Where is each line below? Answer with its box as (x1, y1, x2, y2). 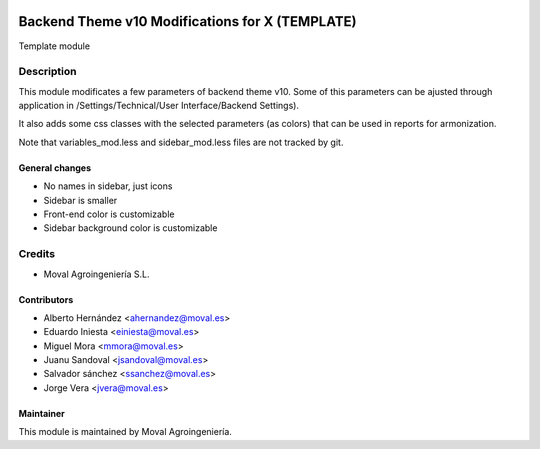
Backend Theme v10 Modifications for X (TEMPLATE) (18, 13, 357, 30)
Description (18, 65, 77, 79)
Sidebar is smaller (43, 194, 118, 206)
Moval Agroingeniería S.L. (43, 268, 150, 280)
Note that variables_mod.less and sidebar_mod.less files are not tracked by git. (18, 136, 344, 148)
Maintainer (18, 407, 65, 419)
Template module (18, 40, 90, 52)
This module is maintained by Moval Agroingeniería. (18, 426, 232, 438)
